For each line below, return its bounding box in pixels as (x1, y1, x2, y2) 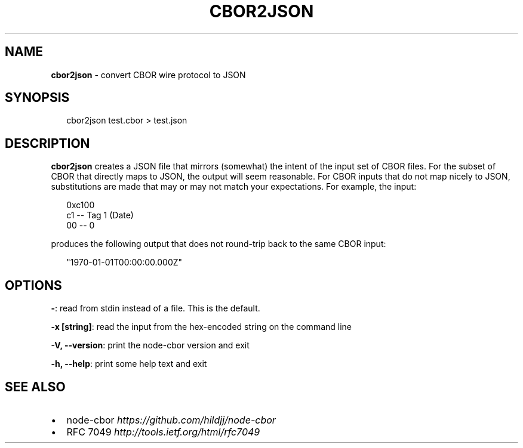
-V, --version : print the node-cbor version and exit (51, 340, 250, 351)
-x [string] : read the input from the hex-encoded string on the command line (51, 322, 352, 332)
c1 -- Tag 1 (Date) (66, 210, 134, 221)
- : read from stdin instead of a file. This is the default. (51, 303, 260, 314)
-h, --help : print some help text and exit (51, 359, 207, 369)
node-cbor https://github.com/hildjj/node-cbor (66, 413, 276, 426)
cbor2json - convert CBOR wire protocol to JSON (51, 69, 246, 80)
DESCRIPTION (5, 135, 90, 151)
